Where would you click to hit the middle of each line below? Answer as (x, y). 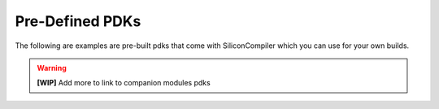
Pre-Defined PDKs (78, 21)
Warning (52, 68)
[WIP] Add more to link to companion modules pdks (124, 83)
